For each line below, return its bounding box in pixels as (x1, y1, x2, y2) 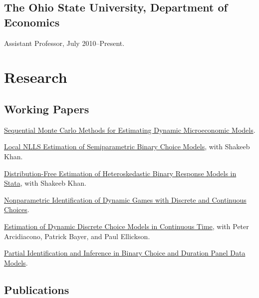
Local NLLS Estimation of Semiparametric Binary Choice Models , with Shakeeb (4, 141, 250, 152)
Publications (4, 282, 69, 297)
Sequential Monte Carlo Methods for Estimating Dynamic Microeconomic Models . (4, 124, 256, 135)
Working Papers (4, 101, 89, 116)
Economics (4, 14, 60, 29)
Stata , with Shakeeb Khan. (4, 178, 86, 188)
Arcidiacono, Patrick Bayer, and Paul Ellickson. (4, 231, 150, 241)
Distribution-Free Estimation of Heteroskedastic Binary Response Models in (4, 168, 237, 178)
